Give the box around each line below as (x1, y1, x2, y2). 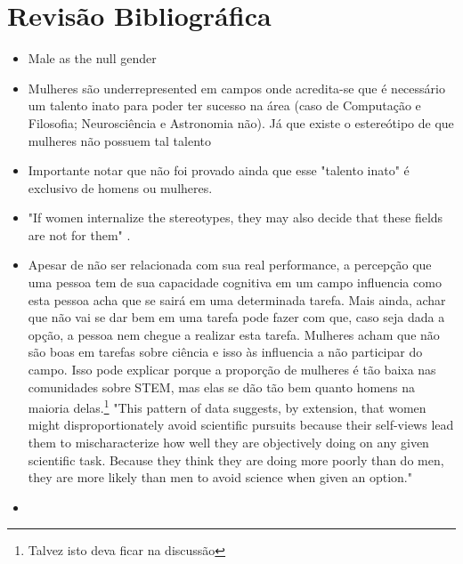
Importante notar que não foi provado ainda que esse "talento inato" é (28, 161, 410, 180)
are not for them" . (28, 225, 131, 244)
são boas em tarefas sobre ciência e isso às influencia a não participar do (28, 342, 423, 361)
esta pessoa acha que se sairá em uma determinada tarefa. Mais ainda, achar (28, 290, 446, 309)
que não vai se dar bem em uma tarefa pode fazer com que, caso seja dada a (28, 308, 445, 326)
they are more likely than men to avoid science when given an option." (28, 468, 412, 487)
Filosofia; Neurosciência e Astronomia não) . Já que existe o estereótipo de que (28, 113, 454, 132)
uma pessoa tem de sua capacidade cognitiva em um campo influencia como (28, 273, 442, 292)
